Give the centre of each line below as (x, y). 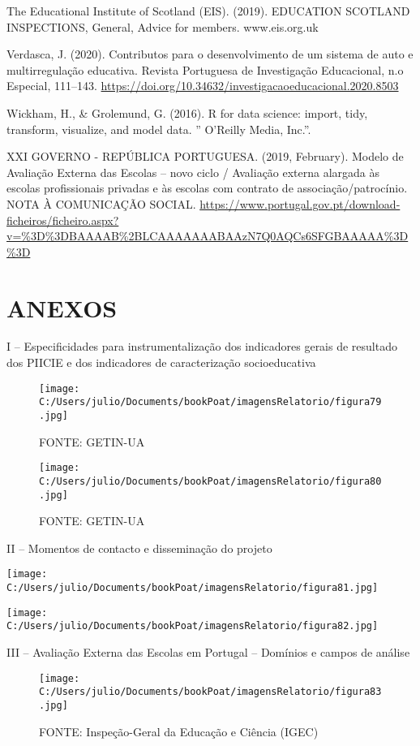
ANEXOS (62, 307)
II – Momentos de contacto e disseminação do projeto (139, 548)
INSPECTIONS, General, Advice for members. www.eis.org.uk (163, 26)
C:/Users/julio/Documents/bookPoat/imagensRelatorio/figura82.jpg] (193, 626)
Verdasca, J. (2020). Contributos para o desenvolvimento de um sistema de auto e (210, 54)
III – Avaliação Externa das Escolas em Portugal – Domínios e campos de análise (208, 651)
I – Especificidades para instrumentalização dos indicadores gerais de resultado (202, 346)
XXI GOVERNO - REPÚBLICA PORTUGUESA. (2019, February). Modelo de (205, 156)
